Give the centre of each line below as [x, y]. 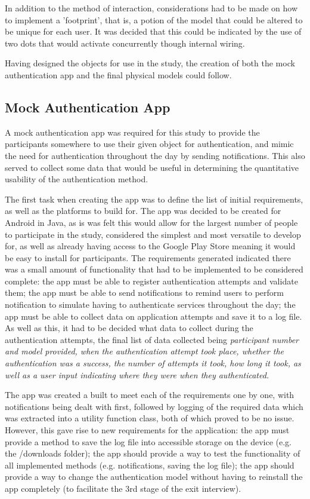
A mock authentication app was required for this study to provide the [132, 132]
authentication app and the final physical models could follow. [118, 74]
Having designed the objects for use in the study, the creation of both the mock [150, 63]
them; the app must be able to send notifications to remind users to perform [144, 293]
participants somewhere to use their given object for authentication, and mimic [149, 144]
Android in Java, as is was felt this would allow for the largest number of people [151, 222]
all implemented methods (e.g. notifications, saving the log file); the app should [150, 465]
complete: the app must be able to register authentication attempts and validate [151, 281]
